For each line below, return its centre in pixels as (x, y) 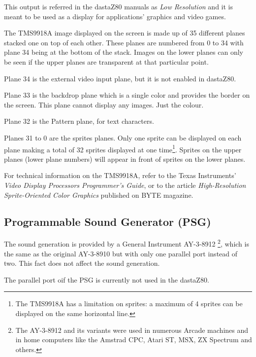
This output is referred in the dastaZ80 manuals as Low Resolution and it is (119, 6)
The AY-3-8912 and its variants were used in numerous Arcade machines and (132, 330)
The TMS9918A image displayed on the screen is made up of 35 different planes (125, 33)
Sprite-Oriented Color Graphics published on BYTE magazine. (99, 195)
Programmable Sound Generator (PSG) (108, 221)
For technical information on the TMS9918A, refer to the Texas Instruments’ (120, 175)
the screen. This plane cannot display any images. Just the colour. (104, 104)
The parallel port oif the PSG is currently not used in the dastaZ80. (107, 279)
